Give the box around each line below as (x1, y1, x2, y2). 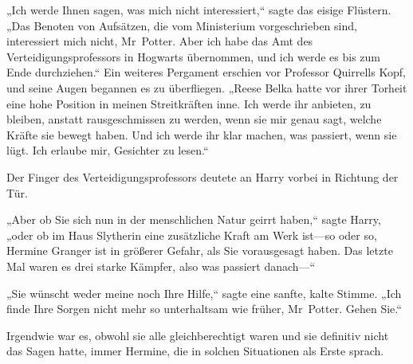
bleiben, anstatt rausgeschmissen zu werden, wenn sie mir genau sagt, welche (6, 111, 382, 127)
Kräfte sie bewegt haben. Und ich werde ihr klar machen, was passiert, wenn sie (6, 126, 397, 143)
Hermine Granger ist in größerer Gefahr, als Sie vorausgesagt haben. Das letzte (6, 242, 393, 259)
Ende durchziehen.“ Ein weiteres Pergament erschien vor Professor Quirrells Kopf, (6, 64, 406, 80)
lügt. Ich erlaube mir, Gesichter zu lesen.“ (6, 142, 209, 159)
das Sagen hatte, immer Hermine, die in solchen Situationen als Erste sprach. (6, 342, 384, 359)
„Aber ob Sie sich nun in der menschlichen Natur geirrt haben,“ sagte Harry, (6, 211, 381, 228)
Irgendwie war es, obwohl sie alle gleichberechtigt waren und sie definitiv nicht (6, 327, 389, 343)
